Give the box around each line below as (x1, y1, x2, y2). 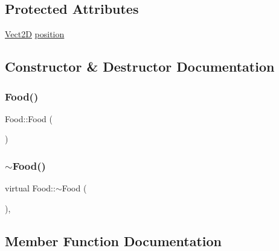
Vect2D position (5, 28, 65, 40)
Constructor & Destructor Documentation (5, 57, 275, 76)
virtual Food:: (5, 182, 56, 194)
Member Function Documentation (5, 231, 222, 250)
